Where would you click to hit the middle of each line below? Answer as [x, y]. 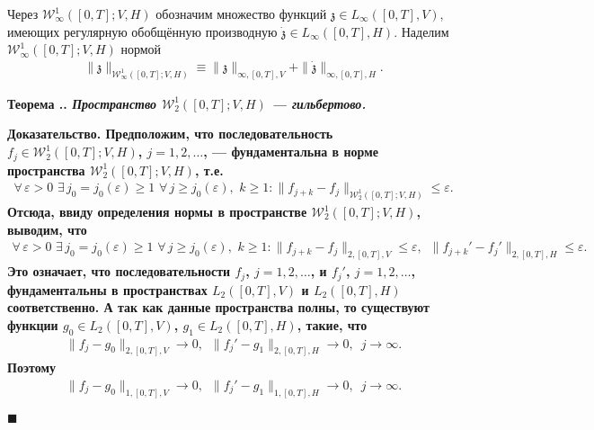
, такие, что [332, 324]
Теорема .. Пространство [82, 103]
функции [33, 324]
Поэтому [32, 367]
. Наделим [421, 31]
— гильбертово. [319, 103]
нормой [141, 49]
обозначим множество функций [241, 13]
